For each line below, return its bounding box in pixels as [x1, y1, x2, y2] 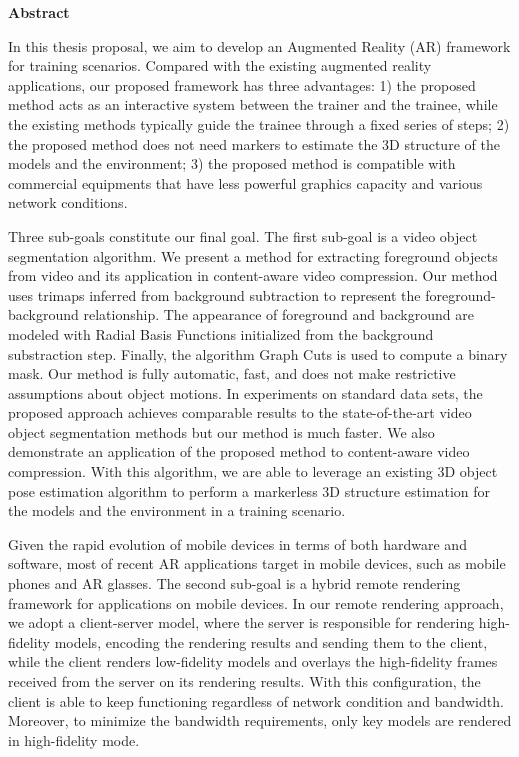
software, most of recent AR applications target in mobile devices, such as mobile [8, 553, 506, 574]
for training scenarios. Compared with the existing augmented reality [8, 55, 432, 76]
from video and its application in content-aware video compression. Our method [8, 265, 498, 286]
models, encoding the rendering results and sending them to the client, [54, 631, 488, 652]
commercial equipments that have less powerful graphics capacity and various [8, 172, 483, 193]
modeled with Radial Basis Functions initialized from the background [8, 323, 434, 344]
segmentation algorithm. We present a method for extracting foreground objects [8, 245, 498, 266]
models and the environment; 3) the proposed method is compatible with [8, 153, 456, 174]
